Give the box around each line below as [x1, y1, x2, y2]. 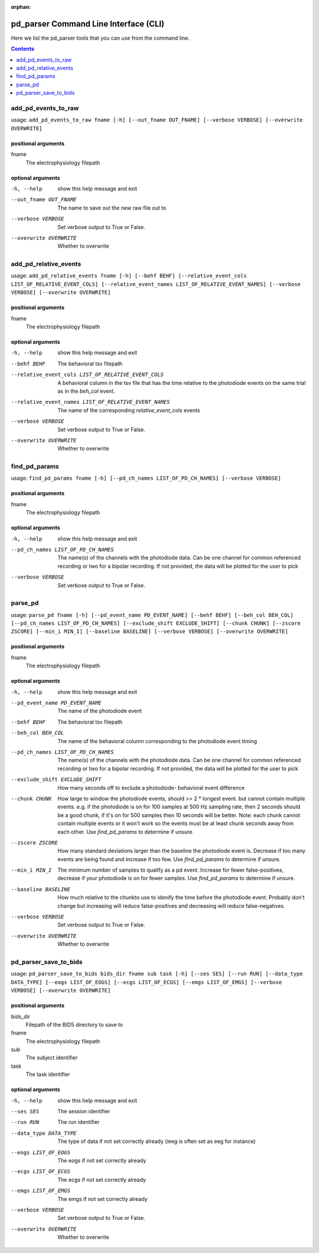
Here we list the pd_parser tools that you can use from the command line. [11, 34, 190, 41]
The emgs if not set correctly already [57, 1195, 148, 1202]
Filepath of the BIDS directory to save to [25, 1021, 123, 1028]
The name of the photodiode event [57, 708, 142, 715]
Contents [11, 45, 35, 53]
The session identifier [57, 1108, 110, 1115]
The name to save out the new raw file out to [57, 204, 167, 211]
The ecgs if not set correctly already [57, 1176, 147, 1183]
